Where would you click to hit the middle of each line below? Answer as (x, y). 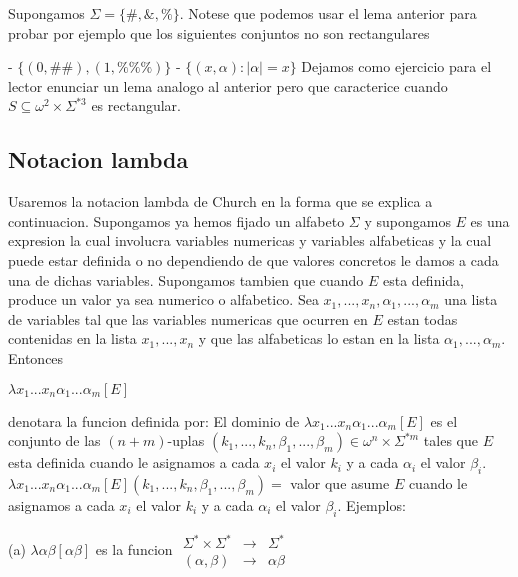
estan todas (422, 318)
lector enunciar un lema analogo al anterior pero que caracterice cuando (228, 85)
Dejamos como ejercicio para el (396, 66)
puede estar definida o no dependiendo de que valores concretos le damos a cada (253, 259)
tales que (450, 440)
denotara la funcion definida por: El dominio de (154, 420)
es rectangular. (136, 105)
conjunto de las (54, 440)
